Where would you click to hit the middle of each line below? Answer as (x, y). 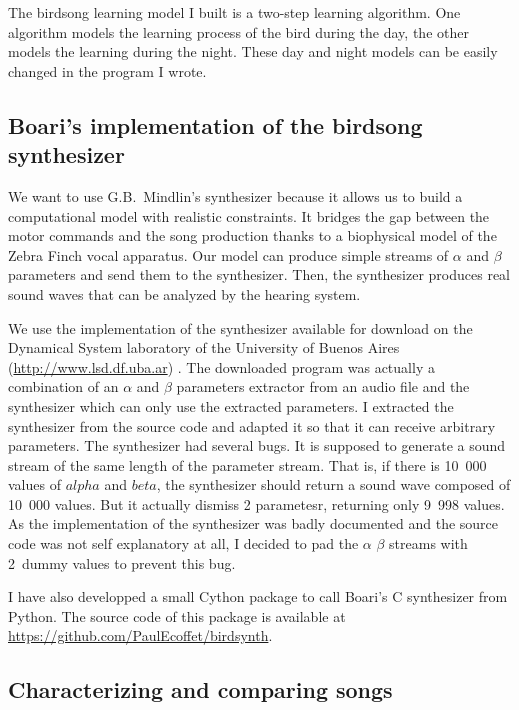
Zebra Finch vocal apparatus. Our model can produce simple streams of (228, 254)
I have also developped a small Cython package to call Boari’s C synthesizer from (258, 596)
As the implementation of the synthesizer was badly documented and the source (253, 523)
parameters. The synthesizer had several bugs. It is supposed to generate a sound (257, 445)
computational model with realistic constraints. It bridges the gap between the (249, 215)
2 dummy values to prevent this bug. (122, 562)
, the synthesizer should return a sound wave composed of (333, 484)
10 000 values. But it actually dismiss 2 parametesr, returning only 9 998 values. (256, 503)
